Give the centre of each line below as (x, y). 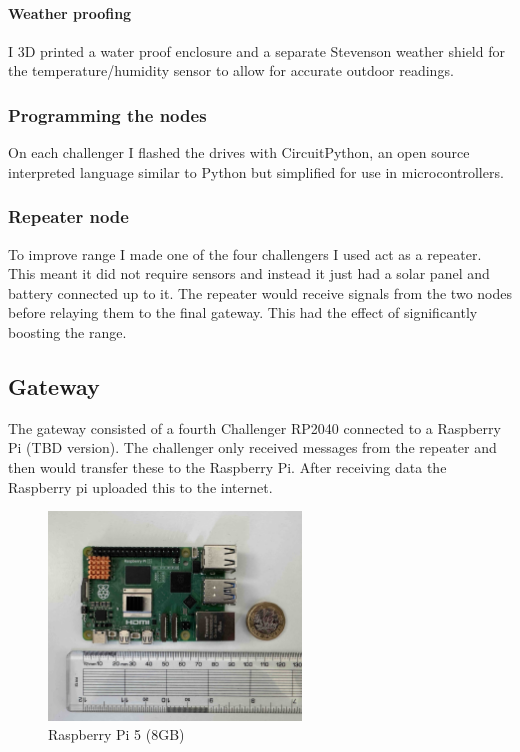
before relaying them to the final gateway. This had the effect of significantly (243, 312)
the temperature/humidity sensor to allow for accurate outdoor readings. (231, 70)
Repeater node (68, 216)
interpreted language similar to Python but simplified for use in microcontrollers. (256, 171)
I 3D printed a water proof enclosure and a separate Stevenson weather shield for (256, 50)
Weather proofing (70, 12)
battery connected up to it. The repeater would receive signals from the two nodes (260, 292)
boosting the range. (67, 331)
